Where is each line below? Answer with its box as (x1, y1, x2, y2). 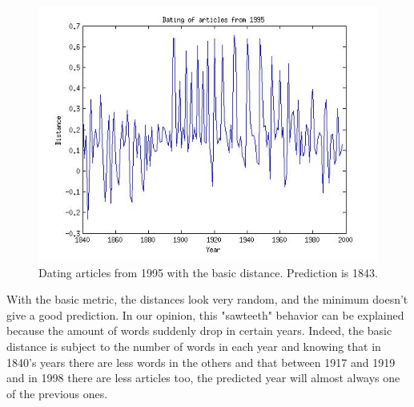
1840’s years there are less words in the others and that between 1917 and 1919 (6, 353, 396, 370)
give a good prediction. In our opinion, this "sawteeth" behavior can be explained (6, 306, 404, 323)
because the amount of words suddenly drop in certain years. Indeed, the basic (6, 322, 392, 339)
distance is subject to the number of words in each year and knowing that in (6, 337, 381, 354)
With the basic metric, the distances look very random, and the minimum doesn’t (6, 291, 408, 308)
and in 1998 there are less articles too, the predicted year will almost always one (6, 369, 400, 386)
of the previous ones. (6, 385, 108, 401)
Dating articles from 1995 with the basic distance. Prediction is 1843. (38, 264, 378, 280)
